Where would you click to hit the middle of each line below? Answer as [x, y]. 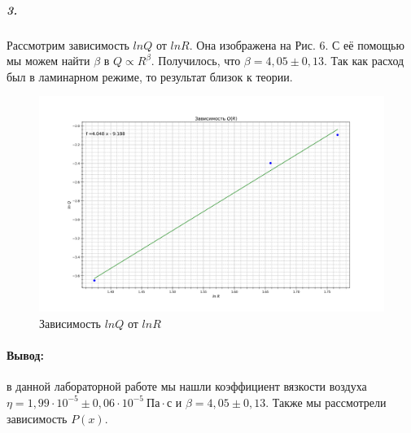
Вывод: [25, 355]
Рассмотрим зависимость [68, 44]
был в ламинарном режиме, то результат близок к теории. [150, 76]
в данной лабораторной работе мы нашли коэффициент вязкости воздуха [187, 386]
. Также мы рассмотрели [326, 402]
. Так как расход [364, 61]
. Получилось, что [196, 61]
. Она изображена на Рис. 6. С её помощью [297, 44]
